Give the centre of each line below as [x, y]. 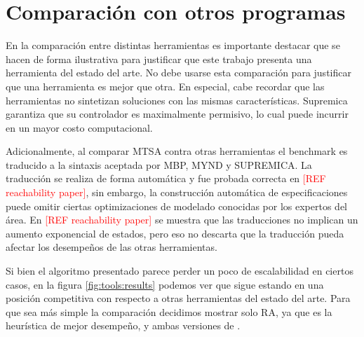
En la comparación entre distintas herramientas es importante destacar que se [173, 45]
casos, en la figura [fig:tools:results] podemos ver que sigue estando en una [165, 284]
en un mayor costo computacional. [79, 127]
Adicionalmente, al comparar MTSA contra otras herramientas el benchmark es [177, 151]
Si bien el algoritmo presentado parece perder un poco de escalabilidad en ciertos [180, 271]
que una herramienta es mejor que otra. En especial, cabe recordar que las [165, 86]
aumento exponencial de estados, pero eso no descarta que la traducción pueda [175, 233]
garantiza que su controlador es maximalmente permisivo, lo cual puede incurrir [177, 114]
